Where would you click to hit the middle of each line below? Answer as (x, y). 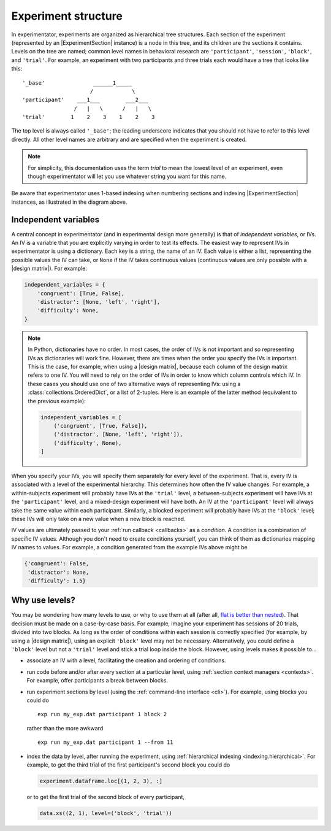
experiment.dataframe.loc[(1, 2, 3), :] (101, 781)
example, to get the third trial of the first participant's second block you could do (128, 765)
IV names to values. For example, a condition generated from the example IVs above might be (129, 547)
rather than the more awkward (65, 728)
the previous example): (57, 401)
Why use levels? (44, 601)
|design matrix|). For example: (49, 269)
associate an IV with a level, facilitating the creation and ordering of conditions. (126, 660)
